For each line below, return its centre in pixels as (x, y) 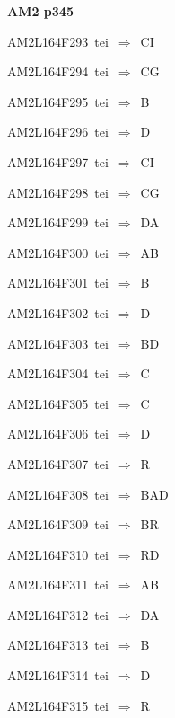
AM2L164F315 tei (58, 705)
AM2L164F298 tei (58, 192)
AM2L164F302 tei (58, 312)
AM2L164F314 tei (58, 675)
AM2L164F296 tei (58, 132)
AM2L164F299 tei (58, 222)
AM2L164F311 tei (58, 585)
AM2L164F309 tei (58, 524)
